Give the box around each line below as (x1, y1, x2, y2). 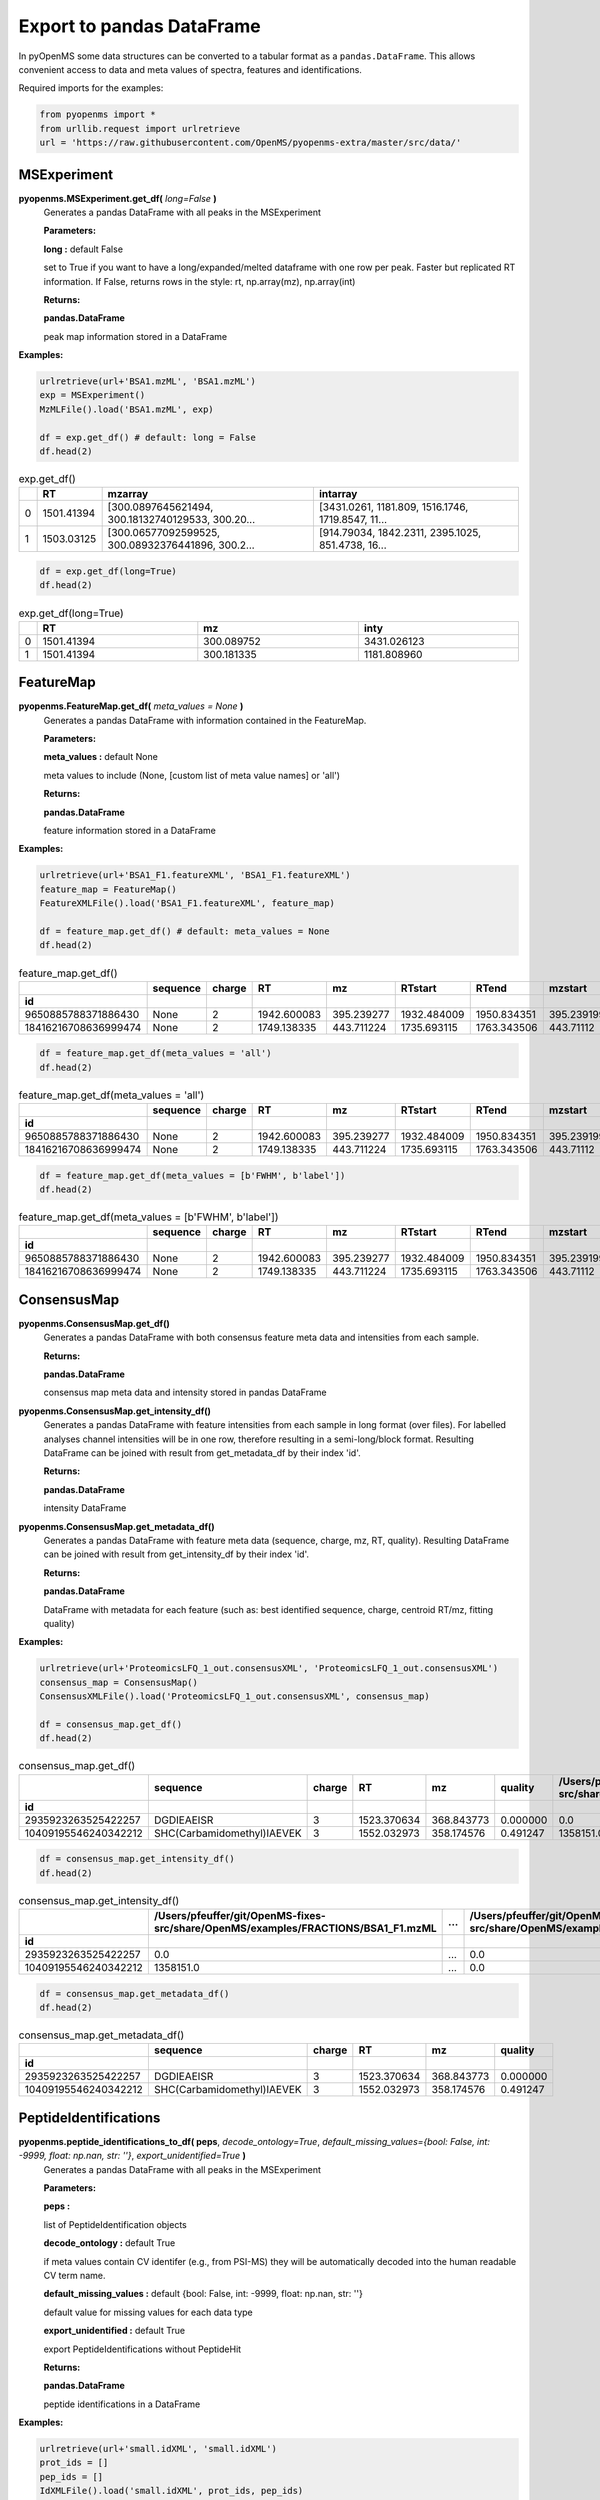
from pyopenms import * (39, 109, 157, 120)
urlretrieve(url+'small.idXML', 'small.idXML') (39, 2443, 277, 2455)
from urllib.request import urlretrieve (39, 123, 240, 134)
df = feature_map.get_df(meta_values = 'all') (39, 1048, 272, 1059)
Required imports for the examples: (18, 82, 164, 94)
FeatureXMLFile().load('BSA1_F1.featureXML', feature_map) (39, 898, 335, 909)
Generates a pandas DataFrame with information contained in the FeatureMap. (43, 714, 367, 726)
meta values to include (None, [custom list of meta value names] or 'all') (43, 769, 340, 781)
